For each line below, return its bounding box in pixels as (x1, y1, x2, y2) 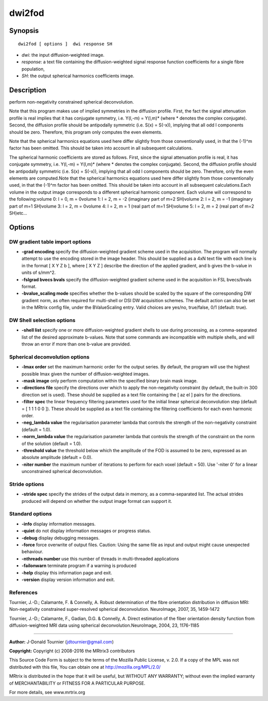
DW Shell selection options (9, 317, 76, 324)
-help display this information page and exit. (21, 570, 112, 576)
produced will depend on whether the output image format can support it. (21, 498, 172, 504)
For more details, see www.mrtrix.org (9, 689, 85, 695)
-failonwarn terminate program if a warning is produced (21, 563, 136, 569)
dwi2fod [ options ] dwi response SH (18, 41, 113, 47)
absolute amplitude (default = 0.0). (21, 455, 93, 461)
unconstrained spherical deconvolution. (21, 468, 103, 474)
